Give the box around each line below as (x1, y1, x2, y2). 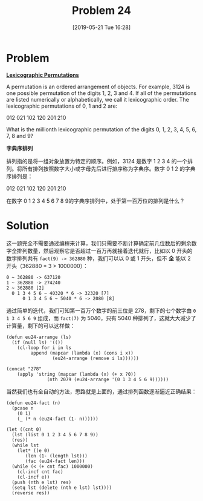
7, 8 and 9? (6, 132, 34, 139)
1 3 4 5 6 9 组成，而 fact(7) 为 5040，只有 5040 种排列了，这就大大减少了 (6, 314, 196, 321)
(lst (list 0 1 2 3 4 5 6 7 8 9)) (11, 431, 98, 437)
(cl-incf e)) (17, 474, 50, 480)
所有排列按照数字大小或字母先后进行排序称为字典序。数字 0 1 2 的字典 (22, 165, 196, 172)
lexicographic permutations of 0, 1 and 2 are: (6, 102, 118, 110)
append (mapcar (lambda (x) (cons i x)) (30, 350, 134, 356)
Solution (6, 218, 50, 232)
